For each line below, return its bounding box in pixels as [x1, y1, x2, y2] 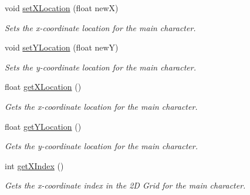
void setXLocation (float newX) [5, 2, 119, 14]
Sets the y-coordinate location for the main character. [5, 60, 196, 73]
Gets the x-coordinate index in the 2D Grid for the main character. [5, 179, 246, 191]
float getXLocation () [5, 80, 82, 93]
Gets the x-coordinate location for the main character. [5, 100, 198, 112]
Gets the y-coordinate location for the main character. [5, 140, 198, 152]
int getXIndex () [5, 159, 64, 172]
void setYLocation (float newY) [5, 41, 119, 53]
